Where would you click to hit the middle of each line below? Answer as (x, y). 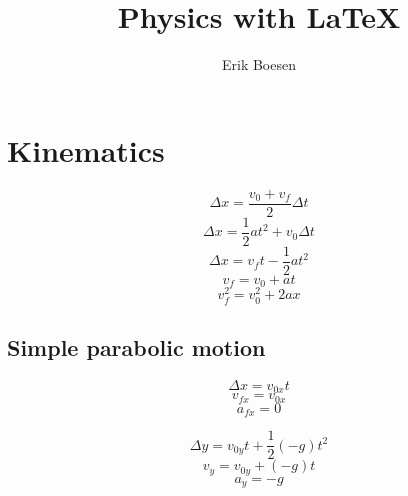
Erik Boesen (258, 64)
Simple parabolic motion (136, 346)
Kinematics (86, 149)
